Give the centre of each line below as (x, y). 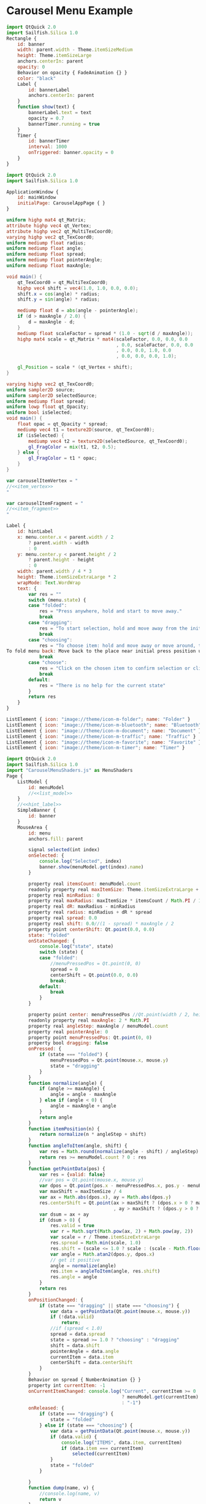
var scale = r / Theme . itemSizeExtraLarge (105, 1237)
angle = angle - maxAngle (83, 1095)
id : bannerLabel (49, 90)
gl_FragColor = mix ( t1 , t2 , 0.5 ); (72, 447)
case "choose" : (48, 663)
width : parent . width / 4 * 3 (55, 571)
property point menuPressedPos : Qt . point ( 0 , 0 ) (90, 1038)
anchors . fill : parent (56, 839)
